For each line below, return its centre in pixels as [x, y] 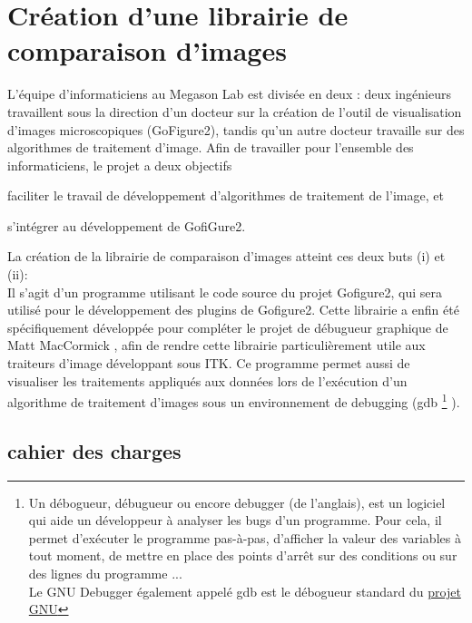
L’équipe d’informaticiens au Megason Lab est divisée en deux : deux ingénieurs [229, 94]
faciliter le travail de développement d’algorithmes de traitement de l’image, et [226, 195]
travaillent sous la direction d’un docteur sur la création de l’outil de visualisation [235, 111]
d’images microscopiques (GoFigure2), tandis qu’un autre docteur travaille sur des [236, 129]
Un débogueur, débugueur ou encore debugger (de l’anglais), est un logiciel [237, 502]
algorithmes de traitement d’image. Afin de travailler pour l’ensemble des [211, 147]
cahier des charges [94, 450]
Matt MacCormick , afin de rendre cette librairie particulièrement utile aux [216, 345]
